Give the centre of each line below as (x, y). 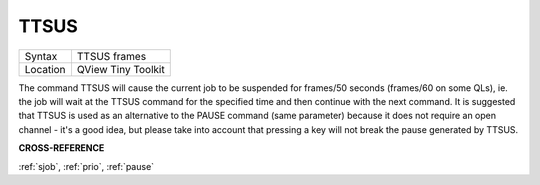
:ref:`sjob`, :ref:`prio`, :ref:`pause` (86, 166)
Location (45, 69)
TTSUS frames (111, 56)
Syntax (41, 56)
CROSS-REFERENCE (61, 148)
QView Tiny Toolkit (120, 69)
